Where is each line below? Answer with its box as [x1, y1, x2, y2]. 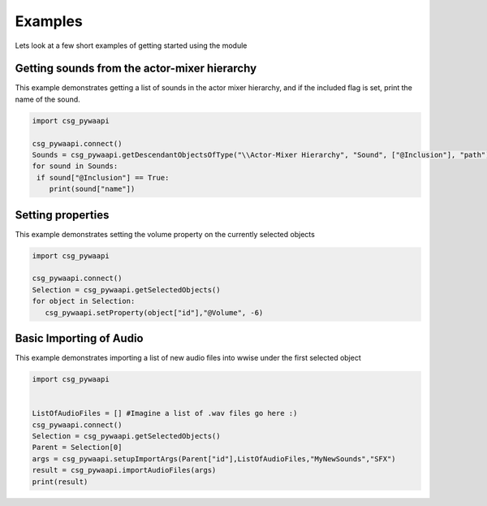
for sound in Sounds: [32, 162, 119, 171]
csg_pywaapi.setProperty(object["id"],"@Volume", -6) [45, 308, 264, 317]
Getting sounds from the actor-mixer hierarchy [15, 62, 257, 76]
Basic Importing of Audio [15, 331, 144, 345]
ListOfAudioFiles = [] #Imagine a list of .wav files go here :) [32, 409, 298, 418]
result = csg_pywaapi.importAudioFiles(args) [32, 465, 217, 475]
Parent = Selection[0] [32, 443, 123, 452]
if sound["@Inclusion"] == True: [37, 173, 170, 182]
